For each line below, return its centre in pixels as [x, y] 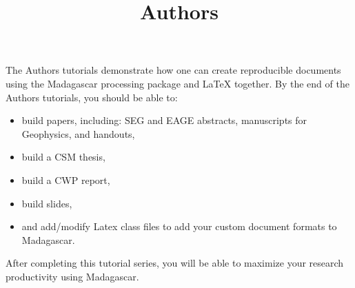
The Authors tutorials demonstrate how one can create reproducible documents [173, 70]
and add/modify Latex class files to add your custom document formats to [179, 226]
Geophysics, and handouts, [78, 133]
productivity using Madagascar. [72, 276]
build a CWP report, [66, 179]
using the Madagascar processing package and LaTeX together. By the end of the [177, 83]
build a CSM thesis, [63, 157]
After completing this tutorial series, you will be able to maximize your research [175, 263]
